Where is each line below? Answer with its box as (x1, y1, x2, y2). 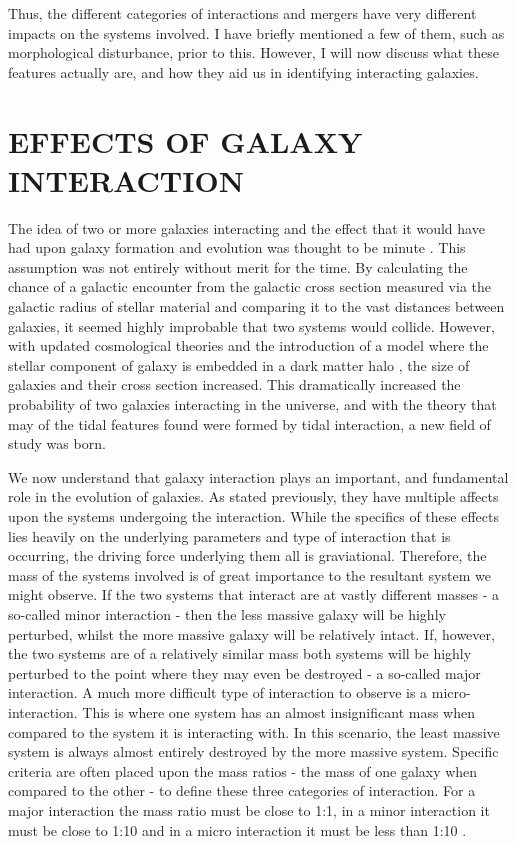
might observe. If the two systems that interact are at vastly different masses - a (8, 584, 500, 605)
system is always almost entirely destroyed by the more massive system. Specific (8, 741, 499, 762)
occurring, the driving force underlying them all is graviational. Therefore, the (8, 545, 487, 566)
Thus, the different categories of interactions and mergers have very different (8, 3, 477, 23)
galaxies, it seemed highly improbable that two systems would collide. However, (8, 315, 495, 336)
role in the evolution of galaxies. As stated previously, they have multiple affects (8, 486, 499, 507)
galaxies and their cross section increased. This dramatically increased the (8, 374, 461, 395)
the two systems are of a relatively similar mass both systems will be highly (8, 643, 472, 664)
